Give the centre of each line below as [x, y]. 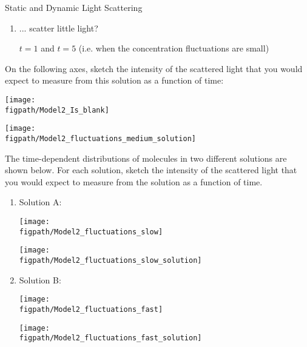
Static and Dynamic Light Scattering [74, 7]
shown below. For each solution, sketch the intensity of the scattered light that [151, 170]
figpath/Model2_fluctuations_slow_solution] [110, 260]
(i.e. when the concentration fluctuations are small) [174, 48]
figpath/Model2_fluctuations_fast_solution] [110, 338]
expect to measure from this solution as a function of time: [114, 80]
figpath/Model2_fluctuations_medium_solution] [100, 138]
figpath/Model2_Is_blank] [57, 110]
